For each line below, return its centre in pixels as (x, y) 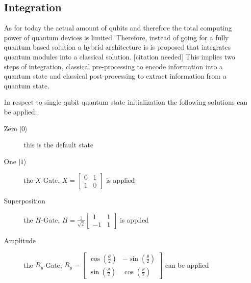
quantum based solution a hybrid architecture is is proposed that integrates (117, 47)
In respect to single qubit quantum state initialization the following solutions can (126, 102)
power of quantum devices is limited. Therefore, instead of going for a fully (116, 37)
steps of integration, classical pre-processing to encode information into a (113, 66)
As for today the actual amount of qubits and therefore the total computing (118, 28)
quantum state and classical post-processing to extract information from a (115, 76)
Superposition (25, 201)
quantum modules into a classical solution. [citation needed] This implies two (120, 56)
